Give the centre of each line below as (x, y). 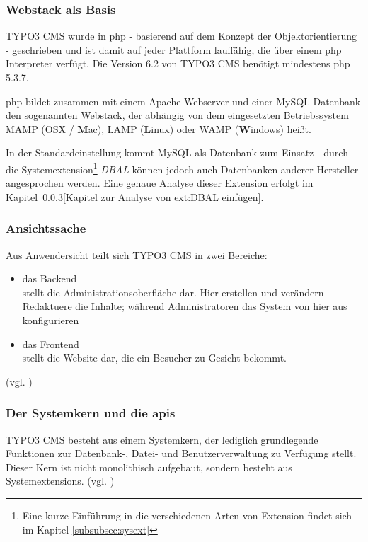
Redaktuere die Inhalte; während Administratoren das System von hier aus (185, 306)
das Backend (50, 278)
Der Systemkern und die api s (91, 413)
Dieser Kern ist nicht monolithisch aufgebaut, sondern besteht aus (149, 467)
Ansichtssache (46, 228)
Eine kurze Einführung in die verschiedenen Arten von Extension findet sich (187, 515)
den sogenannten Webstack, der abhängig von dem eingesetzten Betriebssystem (177, 115)
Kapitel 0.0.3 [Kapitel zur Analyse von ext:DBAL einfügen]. (135, 196)
